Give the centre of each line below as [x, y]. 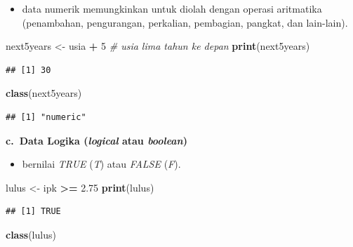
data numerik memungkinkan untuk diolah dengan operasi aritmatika [172, 8]
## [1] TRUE [33, 212]
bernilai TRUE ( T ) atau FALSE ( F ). [101, 164]
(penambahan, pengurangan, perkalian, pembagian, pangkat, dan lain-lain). [185, 22]
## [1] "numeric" [46, 117]
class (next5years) [44, 93]
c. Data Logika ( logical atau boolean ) [96, 140]
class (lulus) [31, 234]
